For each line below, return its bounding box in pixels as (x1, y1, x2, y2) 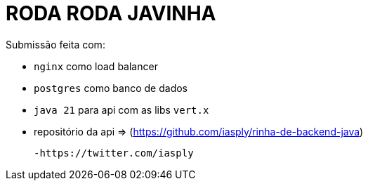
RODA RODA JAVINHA (6, 1, 216, 25)
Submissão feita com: (6, 38, 105, 51)
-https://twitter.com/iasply (34, 147, 194, 159)
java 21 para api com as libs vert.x (34, 103, 209, 116)
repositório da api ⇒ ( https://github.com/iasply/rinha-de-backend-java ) (34, 125, 364, 138)
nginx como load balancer (34, 60, 158, 72)
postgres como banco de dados (34, 81, 188, 94)
